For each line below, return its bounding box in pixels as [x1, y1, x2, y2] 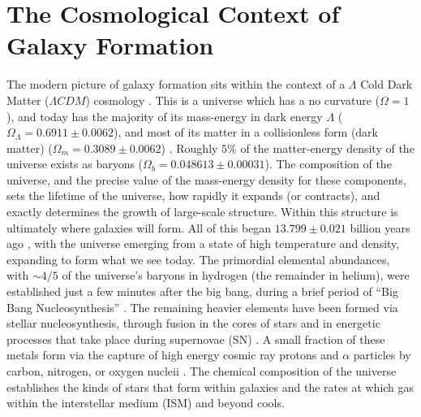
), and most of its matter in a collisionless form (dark [114, 124, 378, 141]
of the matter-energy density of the [240, 139, 415, 156]
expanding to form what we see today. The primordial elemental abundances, [6, 250, 390, 267]
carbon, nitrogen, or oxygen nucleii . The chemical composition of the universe [6, 363, 397, 379]
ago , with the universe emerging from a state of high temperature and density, [6, 235, 400, 252]
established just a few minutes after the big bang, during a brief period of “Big [6, 283, 398, 300]
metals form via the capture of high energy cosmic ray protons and [6, 346, 339, 363]
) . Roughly [161, 139, 218, 156]
